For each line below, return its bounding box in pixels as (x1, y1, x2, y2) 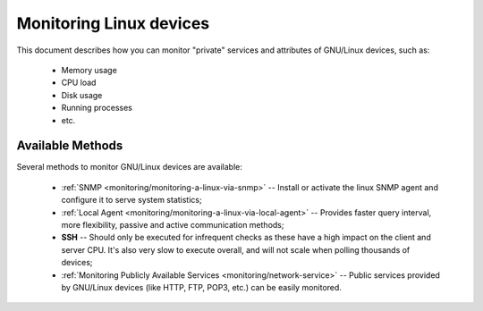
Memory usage (61, 64, 118, 75)
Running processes (61, 103, 133, 113)
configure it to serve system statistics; (61, 195, 202, 206)
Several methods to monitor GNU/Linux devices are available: (16, 162, 243, 172)
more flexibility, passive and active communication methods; (61, 219, 284, 230)
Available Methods (16, 139, 123, 154)
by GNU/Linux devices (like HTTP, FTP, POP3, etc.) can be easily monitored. (61, 282, 342, 292)
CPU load (61, 77, 97, 88)
